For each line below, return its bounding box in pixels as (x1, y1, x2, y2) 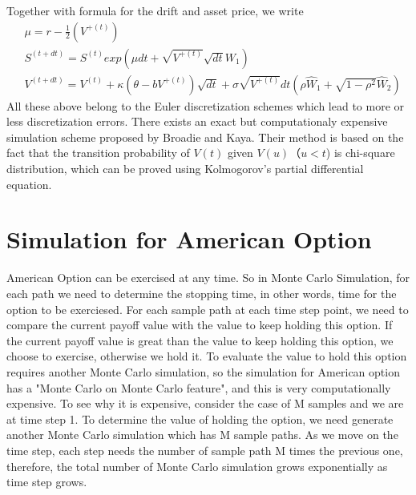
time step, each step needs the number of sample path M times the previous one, (6, 441, 403, 458)
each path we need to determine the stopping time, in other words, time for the (6, 284, 397, 301)
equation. (6, 175, 52, 192)
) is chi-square (325, 144, 395, 161)
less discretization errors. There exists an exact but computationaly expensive (6, 113, 388, 130)
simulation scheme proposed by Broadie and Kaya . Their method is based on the (6, 128, 404, 145)
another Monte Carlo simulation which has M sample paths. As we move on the (6, 426, 398, 443)
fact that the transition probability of (6, 144, 190, 161)
